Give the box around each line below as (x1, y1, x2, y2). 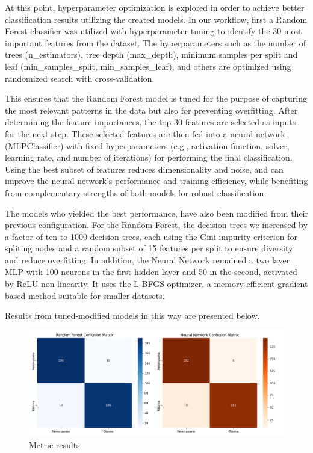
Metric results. (29, 438, 82, 451)
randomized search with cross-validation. (5, 72, 155, 84)
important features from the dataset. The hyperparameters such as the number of (5, 36, 306, 49)
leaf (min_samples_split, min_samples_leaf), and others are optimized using (5, 60, 291, 72)
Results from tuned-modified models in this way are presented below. (5, 309, 260, 322)
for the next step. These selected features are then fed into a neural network (5, 127, 285, 140)
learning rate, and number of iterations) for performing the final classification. (5, 151, 293, 164)
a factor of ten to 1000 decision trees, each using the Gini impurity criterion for (5, 230, 297, 242)
